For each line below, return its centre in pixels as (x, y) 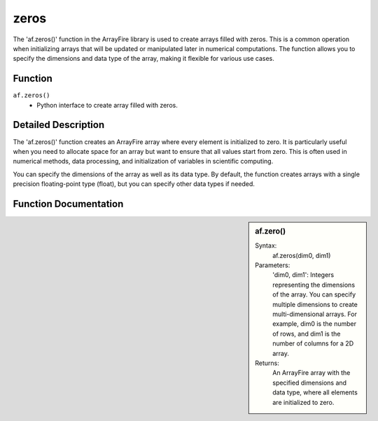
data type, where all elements (315, 392)
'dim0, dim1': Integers (303, 275)
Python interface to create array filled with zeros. (107, 105)
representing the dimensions (314, 285)
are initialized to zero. (303, 402)
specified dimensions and (309, 383)
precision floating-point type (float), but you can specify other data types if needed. (134, 184)
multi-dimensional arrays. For (315, 314)
